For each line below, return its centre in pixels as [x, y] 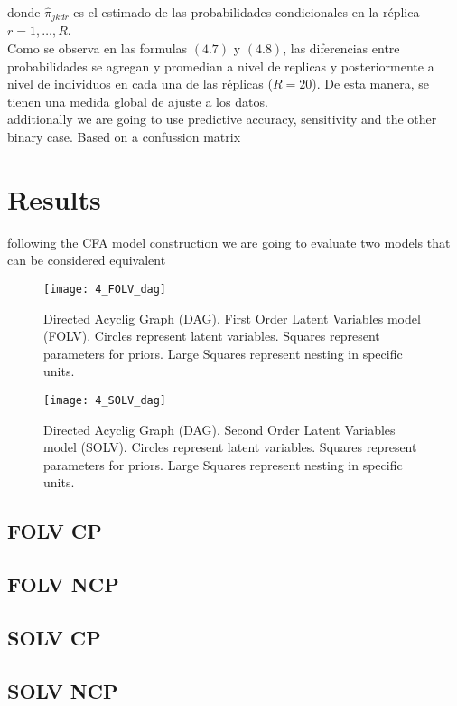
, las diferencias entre [341, 48]
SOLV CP [54, 637]
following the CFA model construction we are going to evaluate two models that [229, 242]
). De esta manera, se [371, 84]
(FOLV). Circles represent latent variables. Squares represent [212, 336]
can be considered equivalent [87, 260]
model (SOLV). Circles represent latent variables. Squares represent [230, 447]
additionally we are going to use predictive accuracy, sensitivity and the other [222, 119]
